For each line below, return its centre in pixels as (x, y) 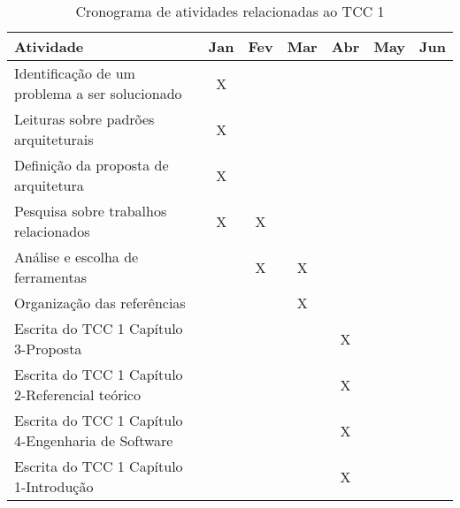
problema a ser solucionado (98, 93)
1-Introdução (54, 486)
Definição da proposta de (92, 165)
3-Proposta (48, 349)
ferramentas (50, 277)
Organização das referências (100, 303)
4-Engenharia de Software (94, 440)
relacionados (52, 231)
